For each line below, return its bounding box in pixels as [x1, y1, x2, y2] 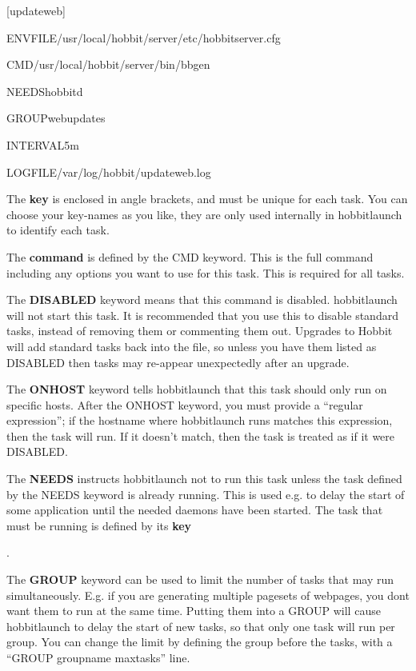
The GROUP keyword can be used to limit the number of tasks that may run [6, 571, 394, 588]
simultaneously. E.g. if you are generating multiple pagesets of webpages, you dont [6, 586, 410, 603]
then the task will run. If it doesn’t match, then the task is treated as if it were [6, 427, 395, 444]
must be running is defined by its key [6, 517, 192, 533]
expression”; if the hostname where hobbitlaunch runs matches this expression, [6, 412, 393, 429]
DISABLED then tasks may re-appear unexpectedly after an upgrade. [6, 353, 350, 370]
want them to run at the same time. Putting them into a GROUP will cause [6, 602, 381, 619]
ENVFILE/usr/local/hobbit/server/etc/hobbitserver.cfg [6, 29, 281, 46]
